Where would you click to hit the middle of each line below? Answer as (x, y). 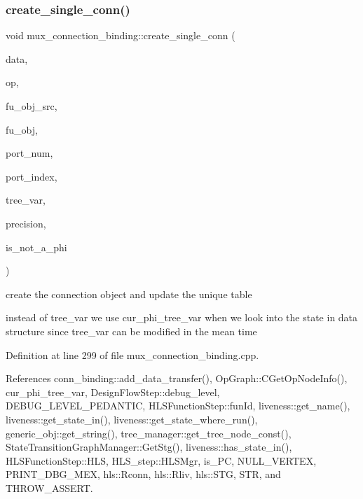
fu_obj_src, (32, 106)
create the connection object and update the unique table (129, 294)
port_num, (29, 153)
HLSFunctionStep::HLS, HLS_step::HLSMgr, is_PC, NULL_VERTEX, (161, 460)
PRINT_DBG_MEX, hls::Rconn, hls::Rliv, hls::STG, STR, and (143, 474)
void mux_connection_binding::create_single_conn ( (121, 35)
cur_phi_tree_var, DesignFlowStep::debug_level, (113, 392)
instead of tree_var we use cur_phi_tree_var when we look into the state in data (182, 317)
